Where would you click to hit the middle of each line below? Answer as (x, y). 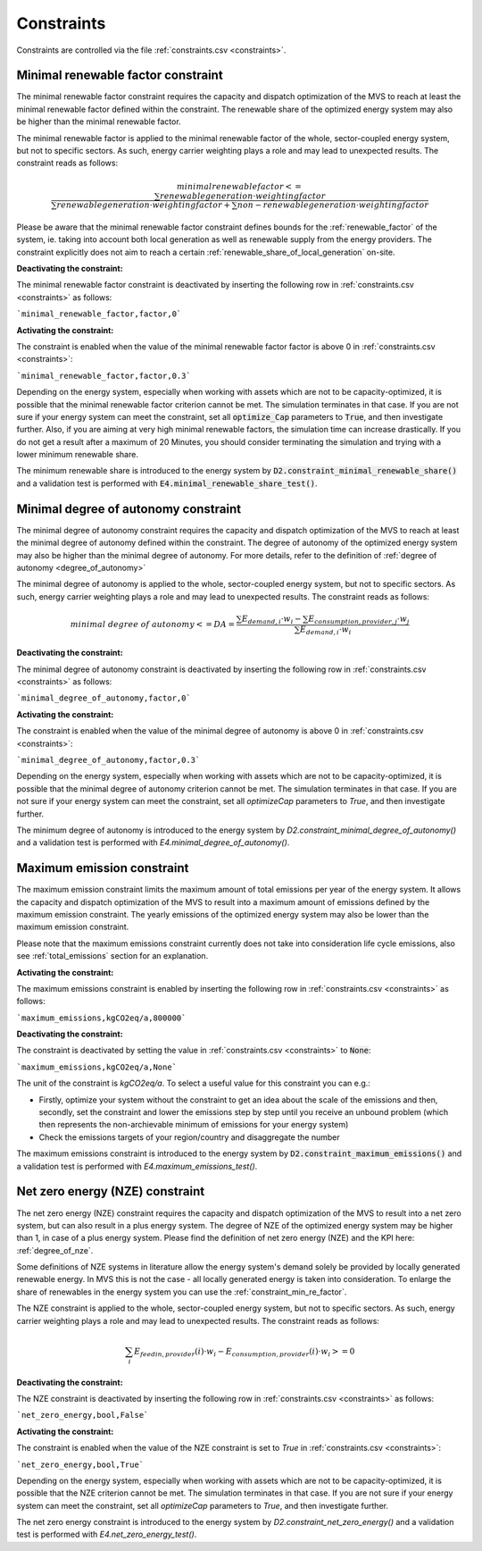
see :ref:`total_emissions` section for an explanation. (112, 956)
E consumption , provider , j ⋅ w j (359, 619)
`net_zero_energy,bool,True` (80, 1464)
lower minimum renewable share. (77, 455)
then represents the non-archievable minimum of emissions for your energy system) (194, 1125)
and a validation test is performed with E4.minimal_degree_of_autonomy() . (153, 843)
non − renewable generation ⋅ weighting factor (333, 205)
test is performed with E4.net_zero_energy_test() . (107, 1534)
